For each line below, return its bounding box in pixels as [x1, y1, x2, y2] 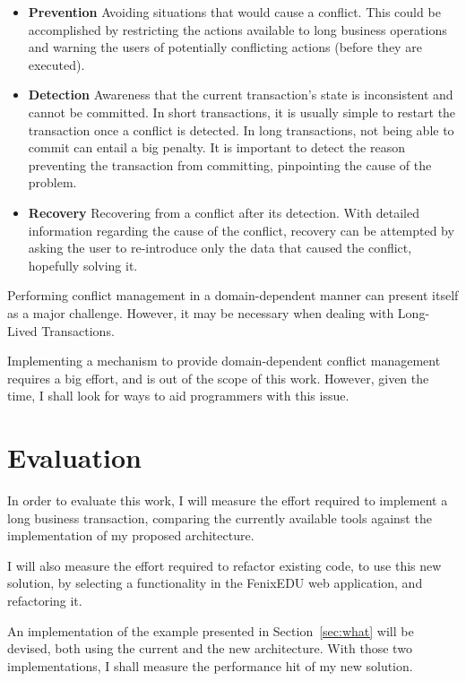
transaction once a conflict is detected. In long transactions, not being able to [28, 120, 454, 139]
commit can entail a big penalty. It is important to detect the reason [28, 138, 406, 157]
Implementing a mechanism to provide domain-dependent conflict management [7, 351, 441, 370]
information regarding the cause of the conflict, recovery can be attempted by [28, 220, 454, 239]
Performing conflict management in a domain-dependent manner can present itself [7, 286, 459, 305]
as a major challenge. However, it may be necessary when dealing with [7, 303, 394, 322]
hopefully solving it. [28, 255, 138, 274]
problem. [28, 173, 77, 192]
